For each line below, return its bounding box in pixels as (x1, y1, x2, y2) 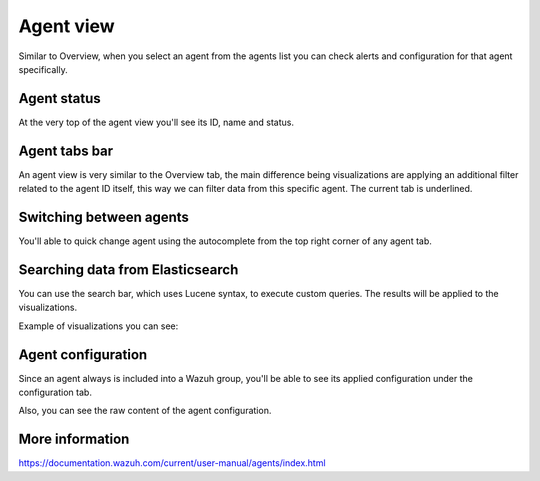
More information (18, 431, 130, 448)
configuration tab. (18, 386, 92, 399)
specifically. (18, 63, 69, 75)
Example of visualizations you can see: (18, 320, 179, 332)
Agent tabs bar (18, 142, 114, 159)
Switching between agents (18, 208, 190, 225)
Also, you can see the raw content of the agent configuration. (18, 405, 272, 417)
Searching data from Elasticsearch (18, 261, 239, 278)
